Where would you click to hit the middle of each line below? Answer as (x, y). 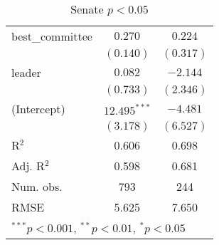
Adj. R (28, 166)
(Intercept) (38, 109)
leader (26, 72)
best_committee (52, 36)
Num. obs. (37, 186)
